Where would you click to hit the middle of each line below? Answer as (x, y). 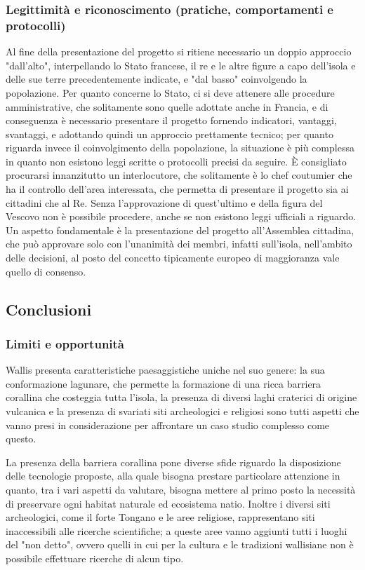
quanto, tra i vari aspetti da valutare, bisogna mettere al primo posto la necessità (181, 489)
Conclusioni (49, 309)
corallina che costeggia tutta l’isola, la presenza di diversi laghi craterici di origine (181, 397)
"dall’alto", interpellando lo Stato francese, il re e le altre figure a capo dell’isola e (181, 65)
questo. (21, 439)
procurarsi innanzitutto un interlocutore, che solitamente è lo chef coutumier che (179, 175)
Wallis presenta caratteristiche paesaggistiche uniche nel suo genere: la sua (165, 370)
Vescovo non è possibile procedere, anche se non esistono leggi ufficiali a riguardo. (181, 216)
